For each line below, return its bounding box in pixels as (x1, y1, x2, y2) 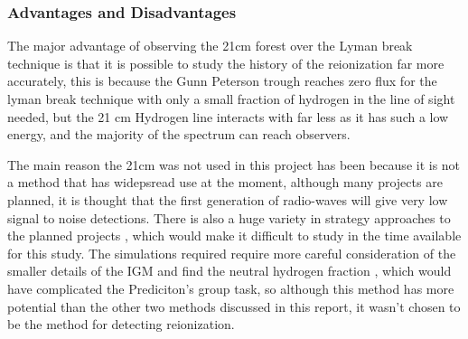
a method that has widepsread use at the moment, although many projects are (7, 173, 443, 192)
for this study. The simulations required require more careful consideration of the (7, 243, 456, 262)
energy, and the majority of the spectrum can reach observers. (7, 125, 351, 144)
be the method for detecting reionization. (7, 315, 235, 334)
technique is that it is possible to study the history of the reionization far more (7, 53, 445, 72)
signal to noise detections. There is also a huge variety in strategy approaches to (7, 208, 451, 227)
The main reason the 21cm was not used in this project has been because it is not (7, 155, 461, 174)
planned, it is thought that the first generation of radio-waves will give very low (7, 190, 448, 209)
